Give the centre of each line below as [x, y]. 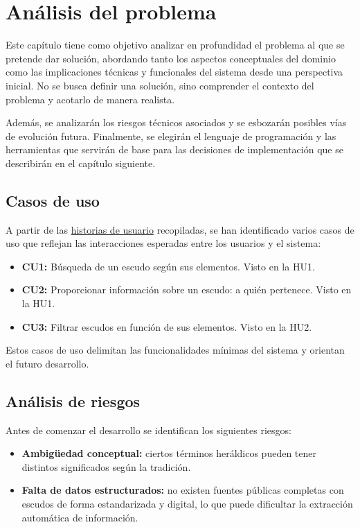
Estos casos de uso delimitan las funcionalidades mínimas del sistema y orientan [175, 350]
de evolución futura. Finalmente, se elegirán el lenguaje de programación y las [171, 136]
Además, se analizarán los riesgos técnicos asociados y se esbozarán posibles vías [176, 122]
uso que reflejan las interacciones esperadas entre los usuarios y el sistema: [163, 243]
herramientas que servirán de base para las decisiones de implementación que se [174, 149]
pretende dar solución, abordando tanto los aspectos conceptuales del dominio [171, 58]
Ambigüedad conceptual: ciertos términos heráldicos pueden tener [169, 453]
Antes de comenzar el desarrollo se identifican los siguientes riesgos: [148, 430]
